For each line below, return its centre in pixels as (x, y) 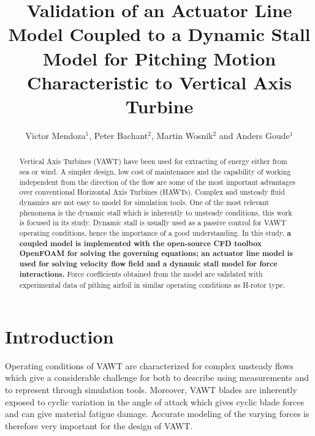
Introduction (59, 336)
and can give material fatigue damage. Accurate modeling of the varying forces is (157, 414)
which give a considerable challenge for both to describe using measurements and (157, 378)
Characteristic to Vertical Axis (159, 82)
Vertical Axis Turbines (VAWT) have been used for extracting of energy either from (153, 161)
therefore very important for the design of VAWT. (99, 425)
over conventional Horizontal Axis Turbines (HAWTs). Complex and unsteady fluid (152, 192)
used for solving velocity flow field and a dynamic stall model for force (148, 263)
